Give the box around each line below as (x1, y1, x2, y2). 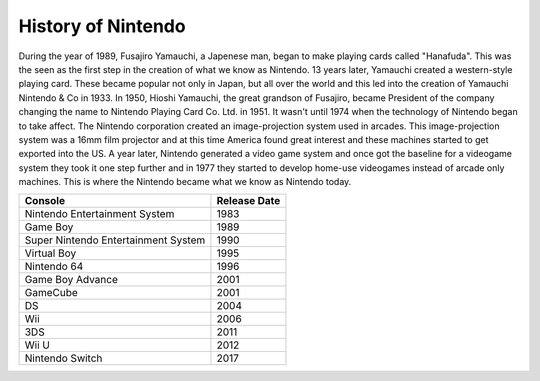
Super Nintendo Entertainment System (24, 233, 206, 247)
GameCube (24, 286, 79, 300)
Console (24, 194, 65, 208)
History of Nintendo (18, 15, 186, 37)
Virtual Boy (24, 246, 77, 260)
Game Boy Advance (24, 273, 119, 287)
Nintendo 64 (24, 260, 84, 274)
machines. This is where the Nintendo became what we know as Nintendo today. (18, 176, 352, 188)
